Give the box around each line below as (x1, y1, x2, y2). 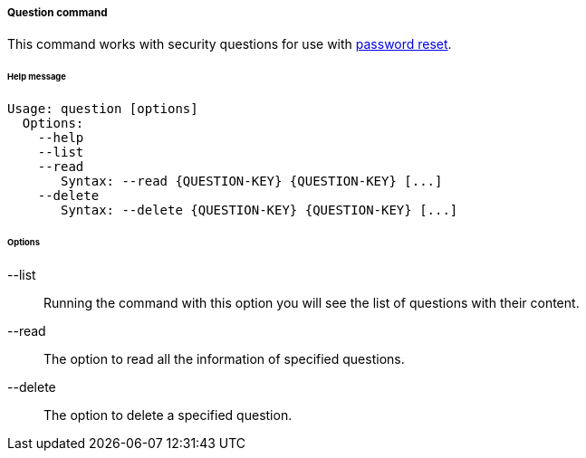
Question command (7, 6, 108, 19)
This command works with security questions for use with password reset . (7, 36, 452, 52)
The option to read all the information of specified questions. (43, 350, 405, 367)
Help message (7, 72, 66, 82)
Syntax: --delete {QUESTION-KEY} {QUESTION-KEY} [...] (61, 203, 458, 218)
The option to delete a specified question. (43, 406, 293, 423)
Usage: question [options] (7, 101, 198, 117)
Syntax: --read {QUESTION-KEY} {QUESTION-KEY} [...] (61, 174, 443, 189)
